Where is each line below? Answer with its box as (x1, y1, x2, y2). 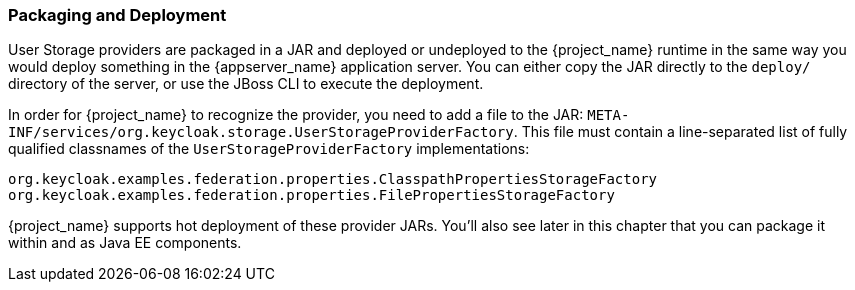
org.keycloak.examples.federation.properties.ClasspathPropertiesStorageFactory (8, 171, 658, 188)
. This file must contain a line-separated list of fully (513, 123, 848, 141)
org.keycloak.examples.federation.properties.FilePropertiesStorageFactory (8, 187, 615, 204)
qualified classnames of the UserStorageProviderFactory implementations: (8, 140, 530, 158)
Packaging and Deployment (8, 5, 227, 25)
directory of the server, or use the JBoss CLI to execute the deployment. (8, 75, 484, 93)
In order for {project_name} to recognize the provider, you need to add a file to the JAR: (8, 106, 584, 124)
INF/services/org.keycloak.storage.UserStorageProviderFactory (8, 124, 514, 141)
